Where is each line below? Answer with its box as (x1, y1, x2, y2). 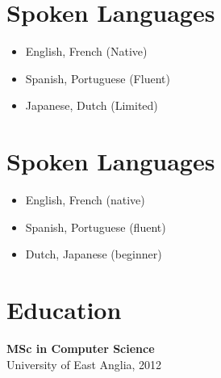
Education (6, 293, 122, 325)
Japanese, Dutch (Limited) (25, 97, 158, 114)
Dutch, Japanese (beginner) (25, 246, 162, 262)
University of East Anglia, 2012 (6, 355, 162, 372)
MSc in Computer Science (6, 339, 155, 356)
